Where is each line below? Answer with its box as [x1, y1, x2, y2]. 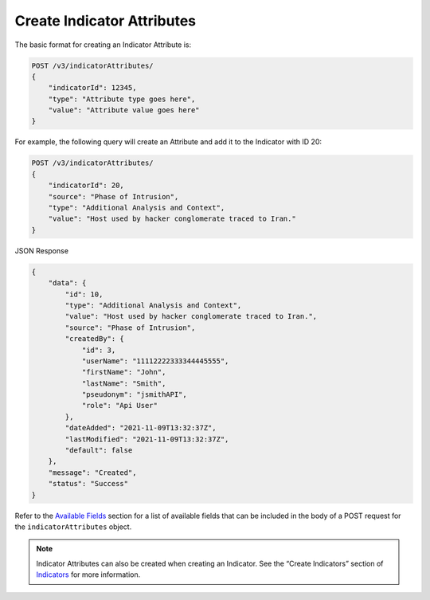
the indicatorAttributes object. [14, 522, 132, 531]
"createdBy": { [64, 335, 125, 343]
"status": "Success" [48, 479, 129, 488]
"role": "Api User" [81, 401, 158, 410]
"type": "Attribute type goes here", [48, 94, 196, 104]
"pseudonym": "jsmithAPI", [81, 390, 187, 399]
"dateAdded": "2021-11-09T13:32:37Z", [64, 423, 217, 433]
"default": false [64, 446, 133, 455]
